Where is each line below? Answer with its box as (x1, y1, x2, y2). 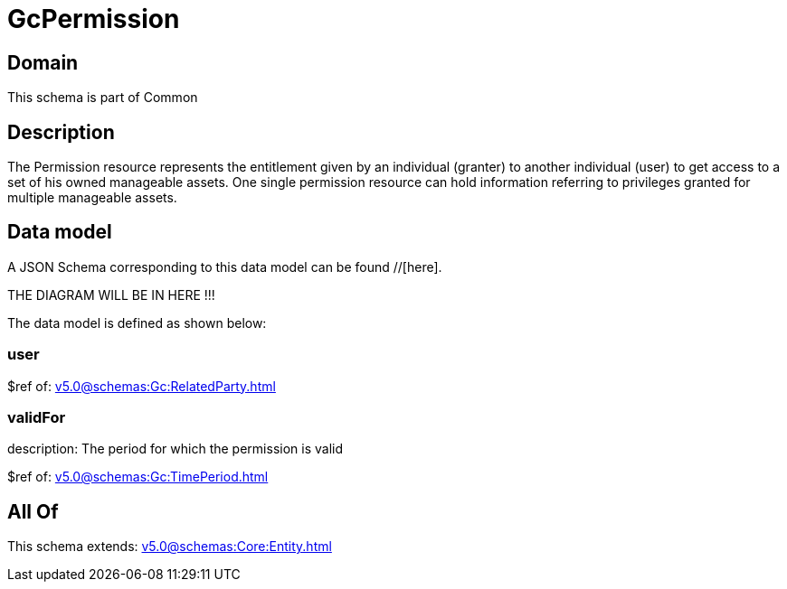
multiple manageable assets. (7, 190, 177, 206)
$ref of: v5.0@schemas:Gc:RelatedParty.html (7, 378, 276, 394)
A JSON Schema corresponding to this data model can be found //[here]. (7, 258, 442, 275)
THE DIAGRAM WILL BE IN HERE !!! (7, 286, 215, 303)
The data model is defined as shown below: (7, 314, 267, 331)
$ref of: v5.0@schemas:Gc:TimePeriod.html (7, 469, 269, 485)
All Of (7, 500, 59, 523)
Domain (7, 51, 79, 74)
